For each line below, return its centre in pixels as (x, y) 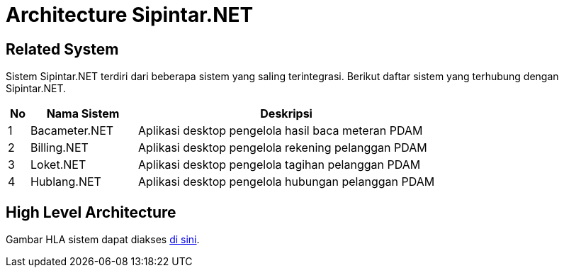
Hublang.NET (66, 182)
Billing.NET (60, 148)
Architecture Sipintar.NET (130, 15)
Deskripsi (286, 114)
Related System (62, 49)
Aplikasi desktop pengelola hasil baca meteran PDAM (281, 131)
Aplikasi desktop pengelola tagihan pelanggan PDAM (280, 165)
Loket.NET (58, 165)
